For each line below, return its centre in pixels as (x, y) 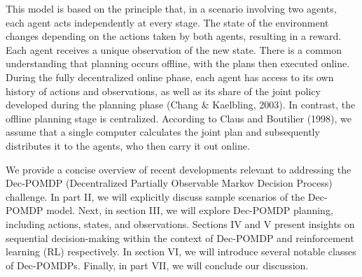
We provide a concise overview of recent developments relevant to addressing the (179, 169)
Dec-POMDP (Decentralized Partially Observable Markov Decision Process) (169, 183)
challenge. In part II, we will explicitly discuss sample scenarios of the (155, 196)
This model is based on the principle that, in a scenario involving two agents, (171, 8)
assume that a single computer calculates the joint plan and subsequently (163, 132)
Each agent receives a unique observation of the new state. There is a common (174, 49)
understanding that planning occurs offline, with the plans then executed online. (178, 63)
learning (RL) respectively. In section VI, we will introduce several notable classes (181, 251)
